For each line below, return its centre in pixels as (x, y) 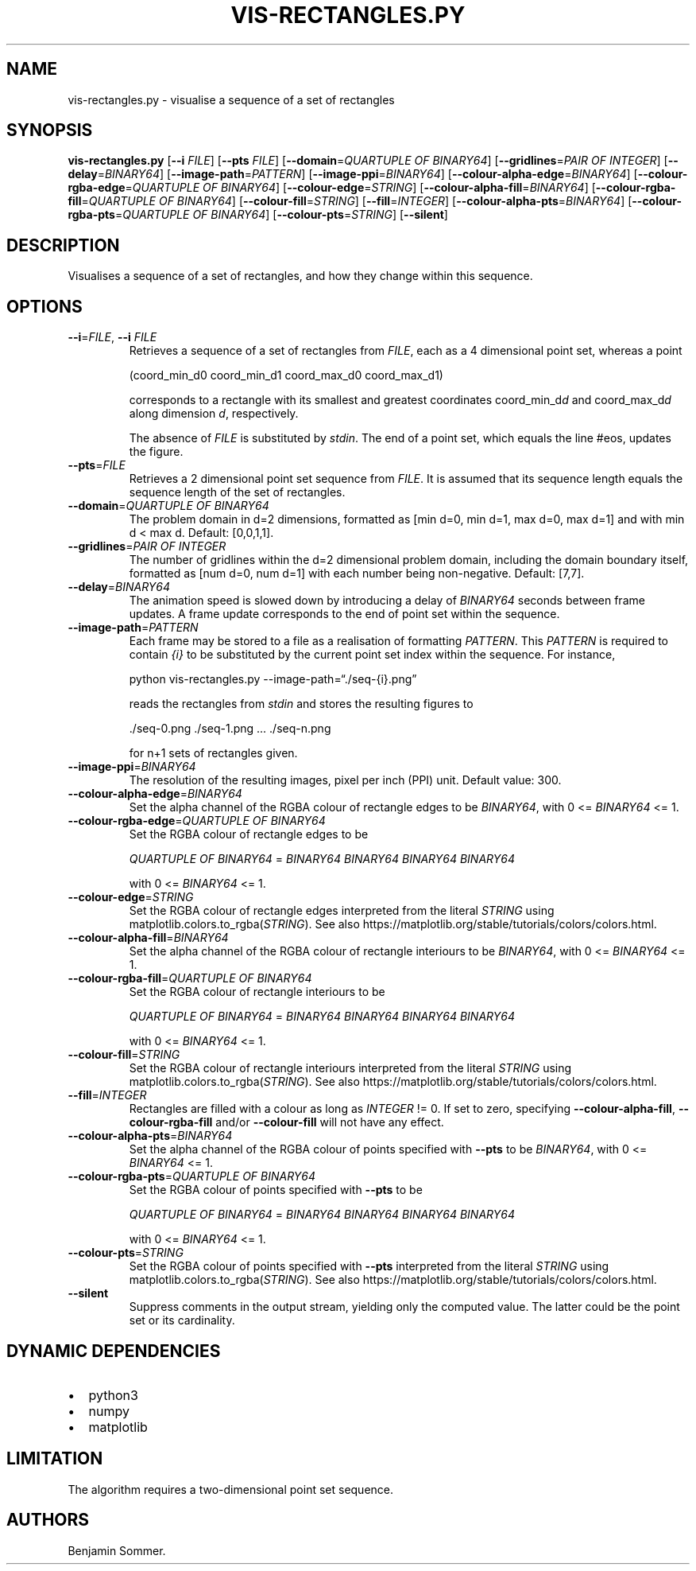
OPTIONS (44, 306)
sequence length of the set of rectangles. (237, 492)
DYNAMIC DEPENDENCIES (114, 1351)
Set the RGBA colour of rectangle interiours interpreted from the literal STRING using (350, 1068)
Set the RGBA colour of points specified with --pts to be (276, 1190)
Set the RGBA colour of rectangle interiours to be (257, 992)
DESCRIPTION (63, 245)
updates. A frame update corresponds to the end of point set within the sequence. (344, 614)
